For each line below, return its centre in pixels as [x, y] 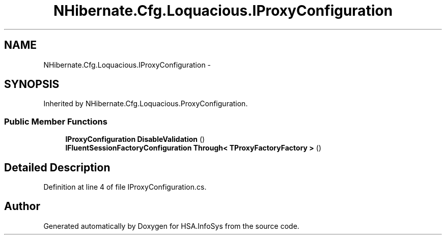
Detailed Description [57, 167]
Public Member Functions [56, 121]
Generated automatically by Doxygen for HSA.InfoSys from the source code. [171, 226]
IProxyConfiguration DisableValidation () [135, 139]
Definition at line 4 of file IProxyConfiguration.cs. [125, 187]
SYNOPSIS [32, 84]
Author [22, 206]
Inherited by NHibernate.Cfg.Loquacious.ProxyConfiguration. [146, 104]
